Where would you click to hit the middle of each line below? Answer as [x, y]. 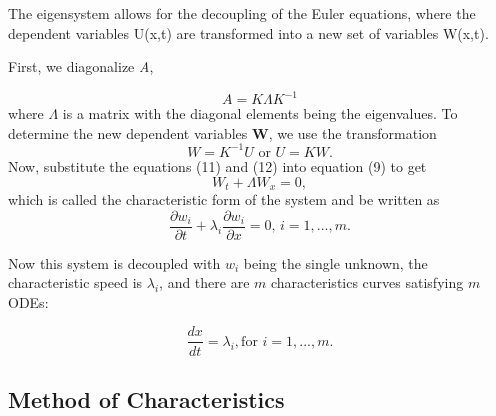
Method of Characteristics [146, 398]
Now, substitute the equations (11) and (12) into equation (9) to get [217, 165]
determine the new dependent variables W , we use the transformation [222, 132]
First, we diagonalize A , [81, 66]
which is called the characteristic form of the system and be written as [224, 199]
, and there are [204, 282]
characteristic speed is [75, 282]
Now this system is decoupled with [114, 262]
